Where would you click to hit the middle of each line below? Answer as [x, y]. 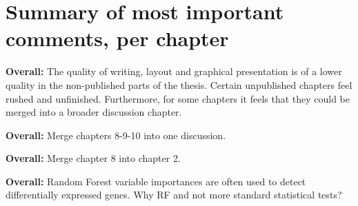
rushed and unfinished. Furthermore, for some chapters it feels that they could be [178, 98]
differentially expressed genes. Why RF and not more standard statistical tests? [174, 195]
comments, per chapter [117, 38]
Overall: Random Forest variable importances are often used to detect [156, 181]
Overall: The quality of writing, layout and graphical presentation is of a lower [174, 71]
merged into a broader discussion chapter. [94, 112]
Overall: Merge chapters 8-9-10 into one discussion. [116, 135]
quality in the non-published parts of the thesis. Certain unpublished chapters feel [179, 84]
